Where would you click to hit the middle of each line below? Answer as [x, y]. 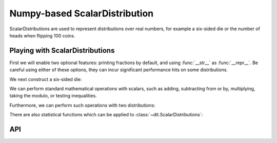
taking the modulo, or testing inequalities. [53, 96]
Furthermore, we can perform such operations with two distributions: [83, 105]
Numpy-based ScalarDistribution [82, 13]
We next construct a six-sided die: [46, 79]
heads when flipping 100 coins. [42, 35]
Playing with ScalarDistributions [62, 50]
